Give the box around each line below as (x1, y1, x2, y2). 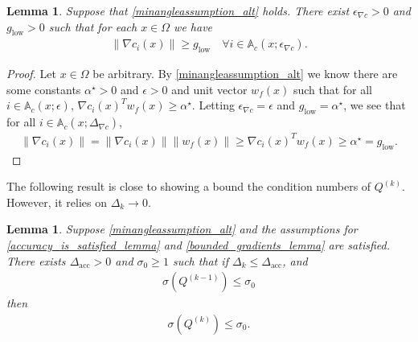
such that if (172, 252, 228, 269)
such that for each (48, 18, 137, 35)
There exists (6, 252, 66, 269)
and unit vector (171, 80, 248, 97)
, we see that (343, 97, 406, 113)
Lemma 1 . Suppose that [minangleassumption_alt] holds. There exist (6, 2, 350, 19)
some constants (6, 80, 81, 97)
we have (174, 18, 213, 35)
